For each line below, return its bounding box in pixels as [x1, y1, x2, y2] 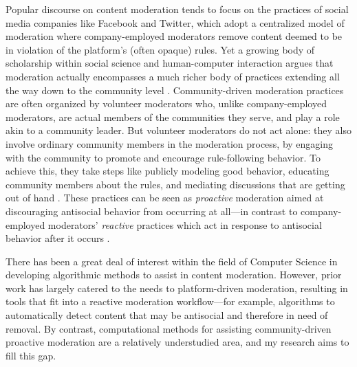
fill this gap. [6, 348, 56, 362]
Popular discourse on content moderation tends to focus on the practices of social [6, 2, 349, 16]
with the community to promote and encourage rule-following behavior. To [6, 150, 321, 164]
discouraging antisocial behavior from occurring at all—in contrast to [6, 203, 298, 218]
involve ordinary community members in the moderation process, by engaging [6, 136, 334, 151]
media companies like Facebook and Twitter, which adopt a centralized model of [6, 15, 345, 30]
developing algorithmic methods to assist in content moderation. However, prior [6, 267, 342, 282]
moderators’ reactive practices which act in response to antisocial [47, 217, 322, 232]
